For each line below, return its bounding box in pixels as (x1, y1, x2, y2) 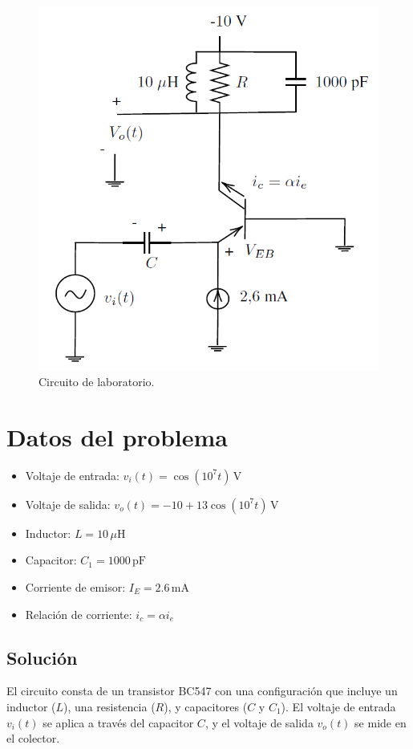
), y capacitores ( (164, 698, 248, 714)
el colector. (6, 730, 60, 747)
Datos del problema (6, 420, 229, 453)
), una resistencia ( (63, 698, 156, 714)
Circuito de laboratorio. (38, 373, 155, 390)
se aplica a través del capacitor (43, 714, 194, 731)
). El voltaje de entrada (281, 698, 396, 714)
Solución (6, 645, 78, 670)
